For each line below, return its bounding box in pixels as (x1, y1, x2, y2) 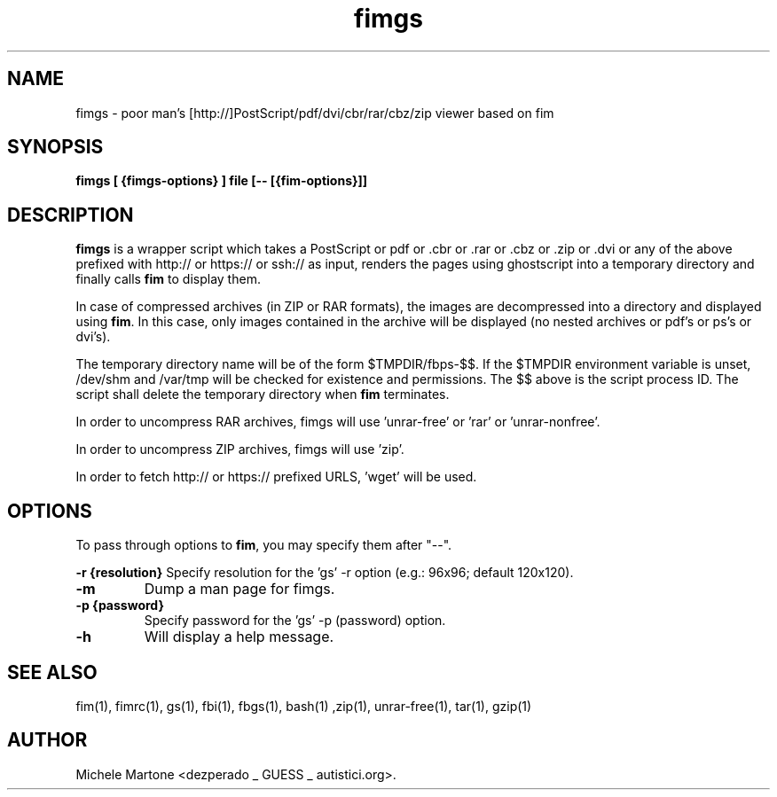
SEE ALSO (7, 660, 98, 684)
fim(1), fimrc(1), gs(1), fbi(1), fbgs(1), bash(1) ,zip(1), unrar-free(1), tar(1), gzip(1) (75, 698, 532, 714)
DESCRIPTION (7, 203, 134, 226)
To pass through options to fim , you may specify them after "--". (75, 537, 452, 553)
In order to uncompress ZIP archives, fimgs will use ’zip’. (75, 441, 404, 457)
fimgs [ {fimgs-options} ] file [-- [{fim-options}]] (75, 173, 368, 189)
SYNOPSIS (7, 136, 104, 159)
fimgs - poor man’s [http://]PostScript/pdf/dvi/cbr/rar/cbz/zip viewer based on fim (75, 105, 554, 121)
